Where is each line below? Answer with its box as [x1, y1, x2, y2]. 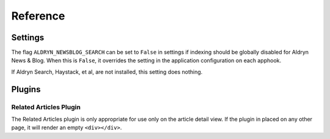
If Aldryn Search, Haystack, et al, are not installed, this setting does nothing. [11, 68, 203, 76]
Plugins [11, 84, 41, 94]
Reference [11, 9, 65, 23]
